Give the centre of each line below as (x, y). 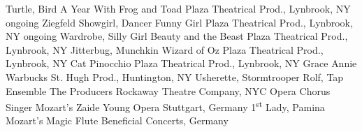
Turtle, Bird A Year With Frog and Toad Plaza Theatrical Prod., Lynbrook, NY (178, 8)
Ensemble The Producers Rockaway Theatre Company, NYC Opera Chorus (168, 90)
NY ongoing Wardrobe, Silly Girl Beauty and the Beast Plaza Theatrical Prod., (177, 36)
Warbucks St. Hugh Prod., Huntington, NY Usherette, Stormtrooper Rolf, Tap (175, 76)
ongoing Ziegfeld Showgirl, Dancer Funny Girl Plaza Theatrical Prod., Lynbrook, (179, 22)
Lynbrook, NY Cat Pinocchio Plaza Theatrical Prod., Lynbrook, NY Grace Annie (181, 63)
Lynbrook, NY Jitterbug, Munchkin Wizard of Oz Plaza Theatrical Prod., (165, 49)
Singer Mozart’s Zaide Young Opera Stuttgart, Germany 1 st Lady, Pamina (165, 106)
